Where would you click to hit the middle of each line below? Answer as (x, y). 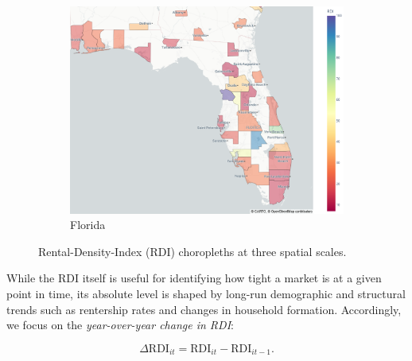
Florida (88, 225)
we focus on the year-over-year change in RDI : (120, 325)
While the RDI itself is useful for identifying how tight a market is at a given (194, 278)
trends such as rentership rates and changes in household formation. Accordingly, (204, 309)
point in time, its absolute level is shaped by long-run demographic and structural (206, 293)
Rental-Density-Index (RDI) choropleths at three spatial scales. (192, 251)
